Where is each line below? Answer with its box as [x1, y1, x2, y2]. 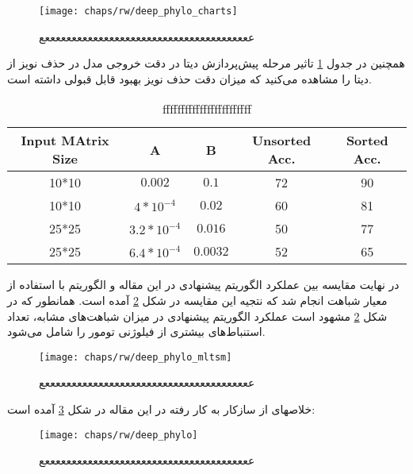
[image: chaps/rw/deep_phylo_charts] [39, 6, 238, 17]
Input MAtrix [21, 131, 109, 150]
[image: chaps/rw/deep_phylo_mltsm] [39, 351, 232, 363]
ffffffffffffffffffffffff [163, 99, 251, 118]
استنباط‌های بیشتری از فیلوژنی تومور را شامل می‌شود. [7, 323, 266, 340]
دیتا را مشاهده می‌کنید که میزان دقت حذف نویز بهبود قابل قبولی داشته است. [7, 70, 372, 87]
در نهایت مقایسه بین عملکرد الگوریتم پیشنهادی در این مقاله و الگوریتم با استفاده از [7, 276, 400, 293]
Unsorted [251, 131, 312, 150]
